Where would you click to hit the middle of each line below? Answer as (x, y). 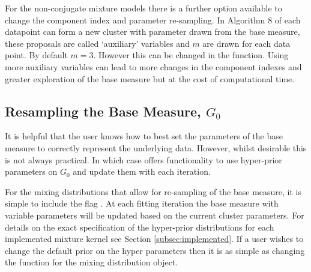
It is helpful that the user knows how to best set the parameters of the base (144, 136)
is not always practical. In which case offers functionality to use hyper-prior (143, 159)
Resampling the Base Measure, (103, 111)
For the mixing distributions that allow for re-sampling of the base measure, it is (153, 191)
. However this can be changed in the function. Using (191, 55)
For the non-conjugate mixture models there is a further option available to (143, 8)
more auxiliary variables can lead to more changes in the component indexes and (153, 66)
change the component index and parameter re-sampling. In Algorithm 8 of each (153, 20)
